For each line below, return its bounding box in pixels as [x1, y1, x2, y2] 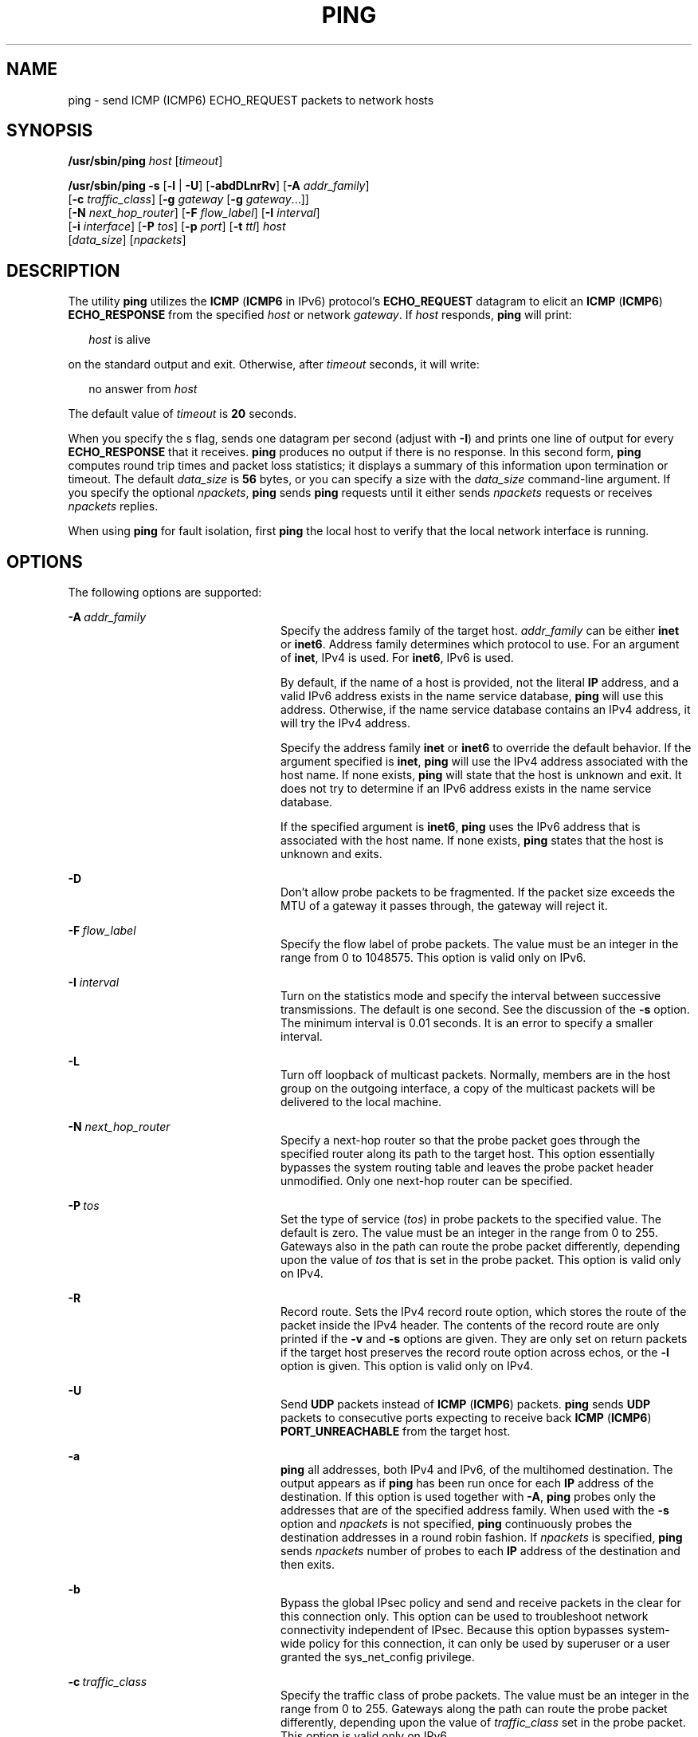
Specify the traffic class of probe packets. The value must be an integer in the [280, 1688, 689, 1703]
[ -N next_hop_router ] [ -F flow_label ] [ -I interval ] [68, 206, 320, 220]
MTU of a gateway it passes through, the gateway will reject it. [280, 899, 608, 913]
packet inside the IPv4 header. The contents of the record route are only [280, 1318, 660, 1333]
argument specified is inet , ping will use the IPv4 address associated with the [280, 754, 688, 769]
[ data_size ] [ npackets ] [68, 233, 186, 247]
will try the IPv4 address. [280, 716, 410, 731]
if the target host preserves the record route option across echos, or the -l [280, 1345, 669, 1360]
